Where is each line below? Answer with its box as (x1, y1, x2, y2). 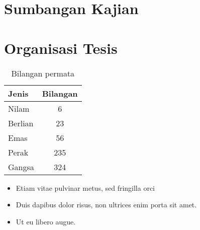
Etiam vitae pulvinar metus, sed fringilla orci (16, 182, 155, 193)
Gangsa (8, 161, 34, 173)
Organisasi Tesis (4, 37, 118, 58)
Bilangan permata (11, 67, 75, 79)
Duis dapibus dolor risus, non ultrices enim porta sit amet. (16, 199, 197, 210)
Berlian (8, 117, 34, 129)
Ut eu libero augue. (16, 216, 76, 226)
